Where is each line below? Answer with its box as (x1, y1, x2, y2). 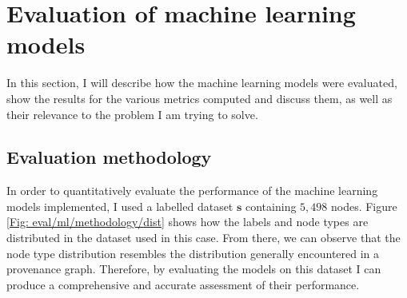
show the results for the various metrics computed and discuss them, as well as (6, 89, 393, 106)
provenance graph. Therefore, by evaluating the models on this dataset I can (6, 260, 381, 277)
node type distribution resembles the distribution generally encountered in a (6, 244, 380, 261)
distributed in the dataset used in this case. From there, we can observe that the (6, 229, 401, 246)
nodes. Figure (330, 197, 397, 214)
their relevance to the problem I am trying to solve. (6, 105, 258, 122)
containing (245, 197, 297, 214)
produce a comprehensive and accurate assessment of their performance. (6, 276, 360, 292)
